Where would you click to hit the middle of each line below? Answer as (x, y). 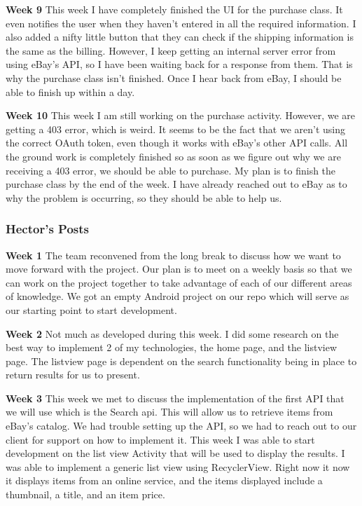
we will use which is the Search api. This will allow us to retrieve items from (169, 412)
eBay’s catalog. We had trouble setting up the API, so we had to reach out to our (181, 426)
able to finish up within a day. (70, 91)
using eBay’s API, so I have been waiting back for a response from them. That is (179, 64)
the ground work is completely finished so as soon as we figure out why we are (173, 156)
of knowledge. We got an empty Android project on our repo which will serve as (177, 296)
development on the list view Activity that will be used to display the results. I (175, 453)
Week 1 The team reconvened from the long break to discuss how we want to (173, 255)
